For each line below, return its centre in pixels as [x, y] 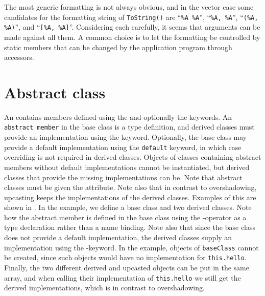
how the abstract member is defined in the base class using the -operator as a [125, 217]
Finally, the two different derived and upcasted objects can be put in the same [127, 267]
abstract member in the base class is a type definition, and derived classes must [129, 127]
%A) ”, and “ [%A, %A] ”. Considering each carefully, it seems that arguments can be [132, 27]
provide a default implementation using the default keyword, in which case [123, 147]
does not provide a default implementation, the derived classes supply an [118, 237]
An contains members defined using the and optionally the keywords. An [118, 117]
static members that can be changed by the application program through [118, 47]
